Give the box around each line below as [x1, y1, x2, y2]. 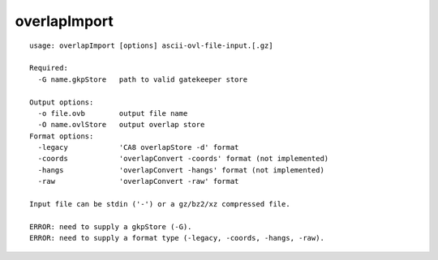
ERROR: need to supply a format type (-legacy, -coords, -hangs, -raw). [29, 233, 324, 243]
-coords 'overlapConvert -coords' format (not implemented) [37, 154, 329, 164]
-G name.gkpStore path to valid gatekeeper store [37, 75, 247, 84]
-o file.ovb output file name [37, 109, 188, 117]
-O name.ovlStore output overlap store [37, 120, 205, 130]
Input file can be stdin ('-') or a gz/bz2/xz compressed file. [29, 199, 291, 209]
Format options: [29, 131, 94, 141]
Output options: [29, 97, 94, 107]
